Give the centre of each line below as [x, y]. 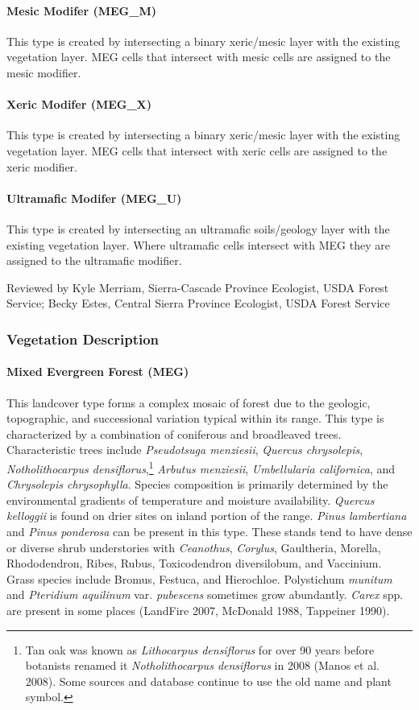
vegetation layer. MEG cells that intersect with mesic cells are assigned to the [199, 57]
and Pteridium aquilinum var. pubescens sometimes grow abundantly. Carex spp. [205, 594]
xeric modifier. [42, 166]
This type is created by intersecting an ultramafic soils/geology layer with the [198, 228]
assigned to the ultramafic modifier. [94, 260]
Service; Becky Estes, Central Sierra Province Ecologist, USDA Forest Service [198, 303]
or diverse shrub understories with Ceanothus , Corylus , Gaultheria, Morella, [194, 547]
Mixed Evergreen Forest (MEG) [98, 372]
